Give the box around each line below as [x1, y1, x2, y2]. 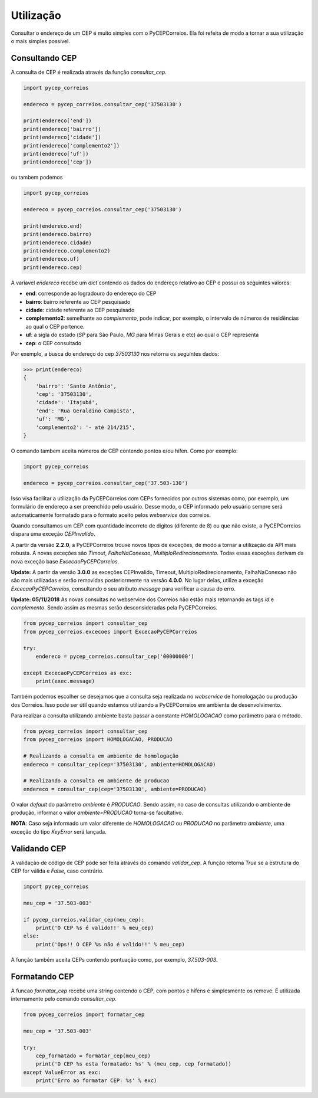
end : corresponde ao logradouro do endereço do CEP [25, 290, 157, 297]
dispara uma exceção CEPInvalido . [11, 530, 95, 537]
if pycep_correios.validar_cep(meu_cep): [23, 916, 145, 923]
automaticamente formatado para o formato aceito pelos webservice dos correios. [11, 511, 211, 519]
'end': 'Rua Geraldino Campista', [35, 407, 135, 414]
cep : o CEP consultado [25, 339, 82, 346]
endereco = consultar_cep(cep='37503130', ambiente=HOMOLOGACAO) [23, 761, 216, 768]
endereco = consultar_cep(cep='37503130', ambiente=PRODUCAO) [23, 785, 207, 792]
